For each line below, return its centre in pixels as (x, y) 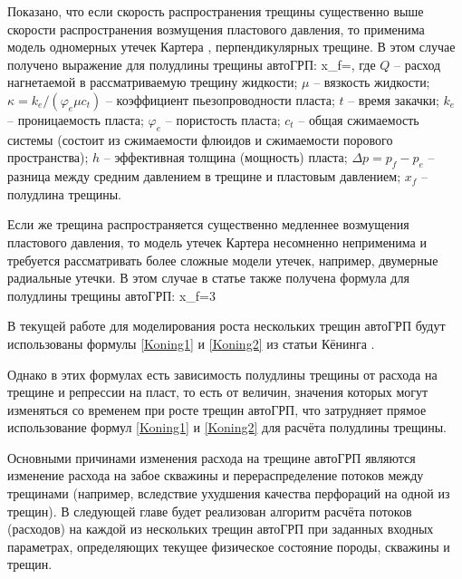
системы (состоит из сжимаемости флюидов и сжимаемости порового (200, 139)
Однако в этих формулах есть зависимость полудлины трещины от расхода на (222, 374)
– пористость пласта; (223, 119)
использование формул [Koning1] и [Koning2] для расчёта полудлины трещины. (227, 427)
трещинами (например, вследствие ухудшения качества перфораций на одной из (229, 493)
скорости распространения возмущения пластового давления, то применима (216, 29)
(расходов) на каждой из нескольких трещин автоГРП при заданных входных (221, 529)
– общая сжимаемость (359, 119)
